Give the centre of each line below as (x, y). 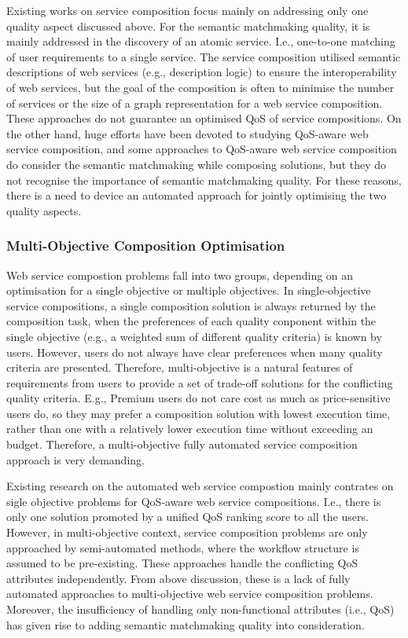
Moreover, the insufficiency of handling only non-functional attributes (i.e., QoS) (200, 609)
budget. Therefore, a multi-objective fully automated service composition (182, 444)
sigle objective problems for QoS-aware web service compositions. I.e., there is (194, 501)
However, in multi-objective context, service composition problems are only (187, 532)
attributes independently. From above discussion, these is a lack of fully (178, 578)
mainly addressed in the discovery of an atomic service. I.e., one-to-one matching (201, 41)
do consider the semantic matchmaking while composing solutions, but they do (197, 164)
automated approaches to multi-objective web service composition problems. (190, 594)
